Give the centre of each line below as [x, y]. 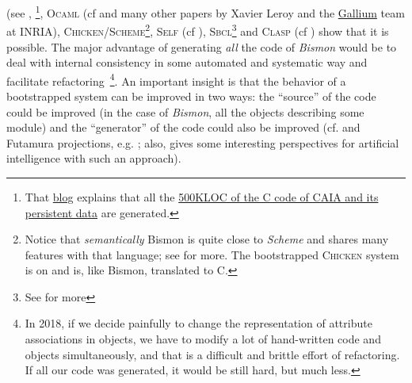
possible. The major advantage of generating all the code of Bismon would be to [202, 46]
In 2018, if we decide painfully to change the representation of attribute [198, 323]
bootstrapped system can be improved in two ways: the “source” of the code [191, 96]
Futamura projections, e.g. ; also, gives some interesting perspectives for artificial [203, 142]
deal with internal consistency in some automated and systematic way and [187, 62]
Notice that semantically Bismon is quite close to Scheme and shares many [207, 239]
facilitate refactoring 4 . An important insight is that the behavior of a [176, 79]
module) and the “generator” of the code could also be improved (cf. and [183, 127]
